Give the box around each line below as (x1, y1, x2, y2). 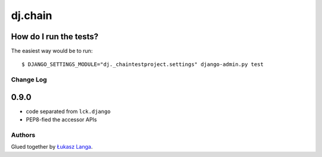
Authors (11, 131, 36, 139)
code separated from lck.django (26, 108, 111, 115)
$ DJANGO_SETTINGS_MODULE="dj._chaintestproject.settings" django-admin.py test (21, 61, 264, 68)
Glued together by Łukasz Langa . (11, 143, 93, 150)
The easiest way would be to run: (11, 48, 93, 55)
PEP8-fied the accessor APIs (26, 116, 97, 123)
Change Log (11, 76, 47, 84)
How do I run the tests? (11, 32, 98, 42)
